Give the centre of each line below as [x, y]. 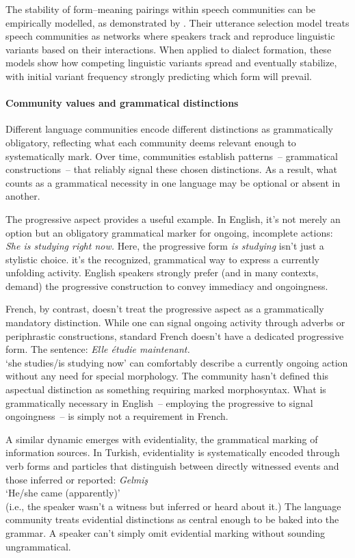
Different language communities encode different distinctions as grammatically [169, 129]
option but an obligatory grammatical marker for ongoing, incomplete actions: [169, 232]
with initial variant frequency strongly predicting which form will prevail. [159, 76]
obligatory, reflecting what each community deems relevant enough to [151, 142]
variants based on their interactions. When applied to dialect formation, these [169, 49]
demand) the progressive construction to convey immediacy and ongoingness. [167, 285]
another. [23, 196]
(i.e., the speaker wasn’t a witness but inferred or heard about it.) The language [173, 506]
